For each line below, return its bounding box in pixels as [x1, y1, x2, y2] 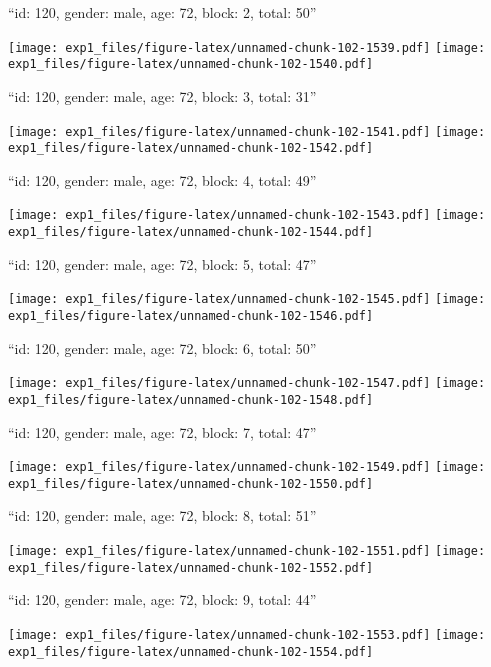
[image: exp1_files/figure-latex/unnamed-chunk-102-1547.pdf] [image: [8, 376, 486, 391]
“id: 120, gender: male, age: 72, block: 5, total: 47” [8, 253, 317, 274]
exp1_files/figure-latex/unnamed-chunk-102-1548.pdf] [8, 392, 374, 407]
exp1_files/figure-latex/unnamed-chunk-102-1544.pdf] [8, 225, 374, 240]
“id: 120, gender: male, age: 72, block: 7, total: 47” [8, 421, 317, 442]
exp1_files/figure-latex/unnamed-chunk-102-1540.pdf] [8, 57, 374, 72]
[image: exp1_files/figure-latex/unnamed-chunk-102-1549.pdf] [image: [8, 460, 486, 475]
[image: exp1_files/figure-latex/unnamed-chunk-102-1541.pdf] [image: [8, 124, 486, 139]
